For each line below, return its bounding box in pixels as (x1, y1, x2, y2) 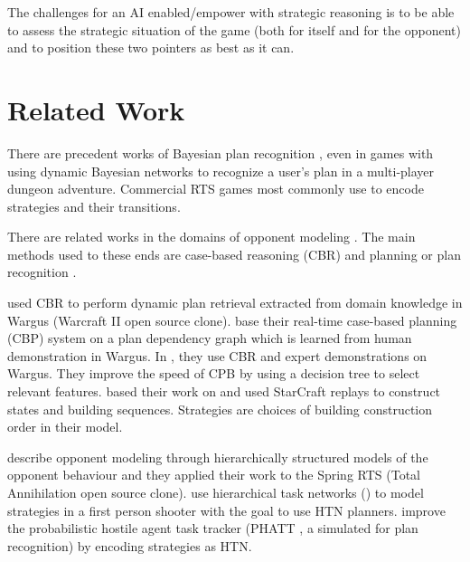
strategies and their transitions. (7, 196, 181, 215)
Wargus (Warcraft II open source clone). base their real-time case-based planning (7, 310, 457, 329)
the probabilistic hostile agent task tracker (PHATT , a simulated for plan (7, 519, 418, 538)
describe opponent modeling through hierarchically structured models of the (7, 447, 428, 466)
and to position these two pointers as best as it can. (7, 38, 295, 57)
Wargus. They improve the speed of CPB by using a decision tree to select (7, 364, 420, 383)
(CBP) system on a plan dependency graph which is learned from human (7, 329, 412, 348)
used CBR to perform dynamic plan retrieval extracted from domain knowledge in (7, 293, 463, 312)
